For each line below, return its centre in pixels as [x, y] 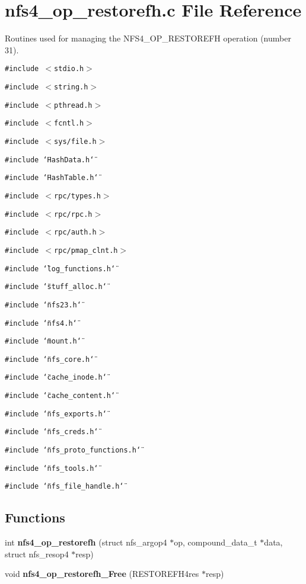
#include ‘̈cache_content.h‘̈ [60, 396]
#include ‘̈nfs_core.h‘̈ [50, 359]
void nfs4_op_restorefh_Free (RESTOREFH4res [102, 574]
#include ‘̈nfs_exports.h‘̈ [56, 414]
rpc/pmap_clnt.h [86, 250]
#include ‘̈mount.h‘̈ [43, 341]
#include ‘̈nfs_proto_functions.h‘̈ [73, 450]
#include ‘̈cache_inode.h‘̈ [56, 378]
